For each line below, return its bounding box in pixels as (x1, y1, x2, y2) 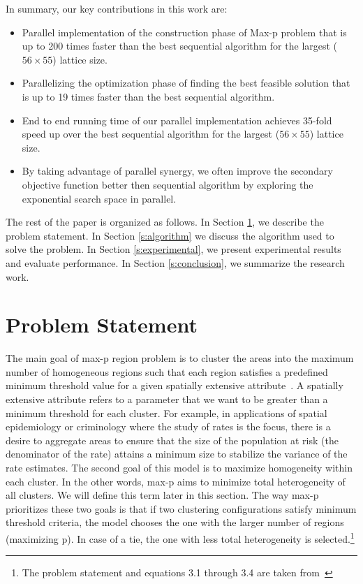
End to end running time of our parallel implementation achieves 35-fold (22, 112, 332, 127)
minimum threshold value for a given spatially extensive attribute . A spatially (6, 378, 343, 393)
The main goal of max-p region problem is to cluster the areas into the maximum (6, 351, 354, 365)
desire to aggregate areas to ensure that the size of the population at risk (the (6, 432, 339, 447)
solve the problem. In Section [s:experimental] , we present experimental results (6, 242, 341, 256)
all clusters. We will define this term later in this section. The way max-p (6, 488, 319, 502)
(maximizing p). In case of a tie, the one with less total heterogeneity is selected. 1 (6, 529, 355, 546)
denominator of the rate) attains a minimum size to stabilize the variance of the (6, 446, 348, 461)
